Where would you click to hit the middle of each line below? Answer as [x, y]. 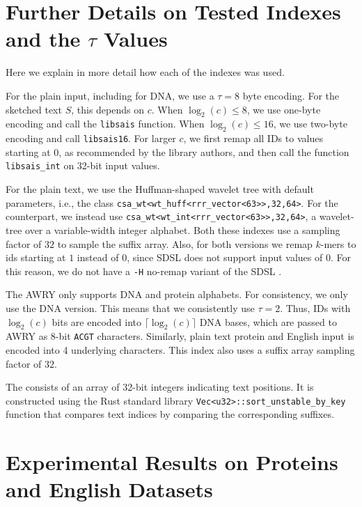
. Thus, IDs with [315, 307]
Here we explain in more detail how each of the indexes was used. [145, 72]
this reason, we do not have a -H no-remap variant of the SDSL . [144, 271]
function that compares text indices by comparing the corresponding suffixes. [170, 414]
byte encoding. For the [291, 95]
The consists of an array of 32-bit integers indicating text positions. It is [160, 387]
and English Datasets [109, 489]
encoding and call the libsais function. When [105, 124]
